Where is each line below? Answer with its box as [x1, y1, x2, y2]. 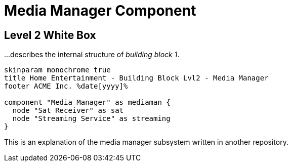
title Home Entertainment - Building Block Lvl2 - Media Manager [4, 74, 269, 82]
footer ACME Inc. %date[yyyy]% [4, 82, 128, 91]
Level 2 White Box [4, 28, 96, 41]
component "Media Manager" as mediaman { [4, 98, 171, 107]
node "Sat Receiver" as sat [12, 106, 124, 115]
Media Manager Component [4, 2, 196, 19]
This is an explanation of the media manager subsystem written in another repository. [4, 138, 288, 147]
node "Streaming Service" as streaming [12, 114, 171, 123]
